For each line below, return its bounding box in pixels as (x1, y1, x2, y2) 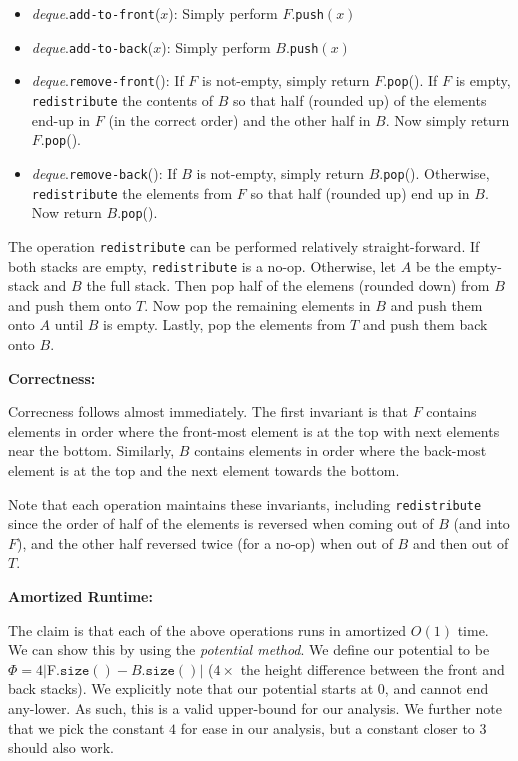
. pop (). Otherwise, (379, 162, 490, 183)
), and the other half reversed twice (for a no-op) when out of (17, 532, 393, 553)
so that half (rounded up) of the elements (233, 89, 487, 110)
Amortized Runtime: (8, 585, 153, 606)
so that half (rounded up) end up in (250, 182, 470, 203)
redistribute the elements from (31, 182, 233, 203)
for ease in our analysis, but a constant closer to (180, 717, 475, 738)
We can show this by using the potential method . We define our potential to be (8, 639, 490, 660)
